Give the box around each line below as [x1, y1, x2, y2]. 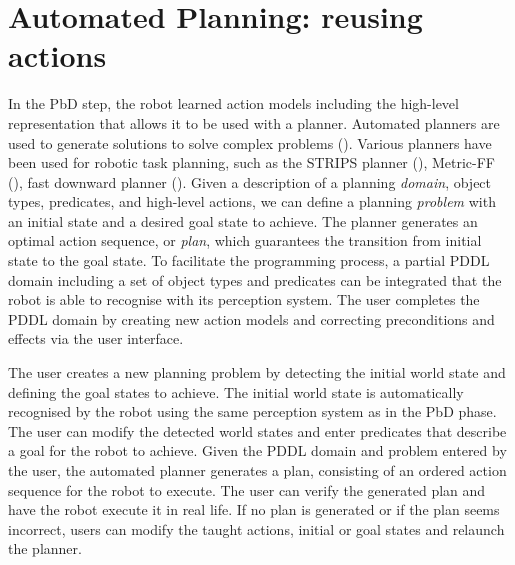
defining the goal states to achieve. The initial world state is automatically [8, 381, 464, 402]
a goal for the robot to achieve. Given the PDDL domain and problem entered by [8, 440, 507, 461]
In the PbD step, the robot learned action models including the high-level [8, 93, 459, 114]
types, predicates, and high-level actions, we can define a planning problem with [8, 191, 496, 212]
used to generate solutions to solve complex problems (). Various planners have [8, 132, 492, 153]
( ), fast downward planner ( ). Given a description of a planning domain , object [8, 171, 492, 192]
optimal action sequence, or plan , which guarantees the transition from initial [8, 230, 482, 251]
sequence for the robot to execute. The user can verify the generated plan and [8, 479, 486, 500]
